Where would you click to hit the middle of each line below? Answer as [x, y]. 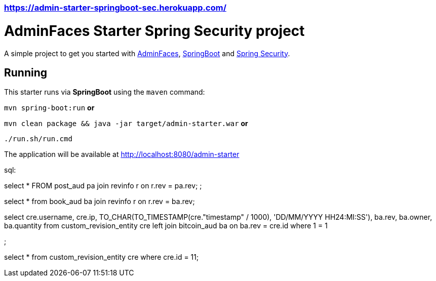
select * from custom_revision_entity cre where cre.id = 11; [102, 257]
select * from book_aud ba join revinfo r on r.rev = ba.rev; [100, 202]
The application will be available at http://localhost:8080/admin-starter [122, 154]
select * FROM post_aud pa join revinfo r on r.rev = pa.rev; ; [103, 186]
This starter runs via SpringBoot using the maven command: [105, 92]
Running [26, 72]
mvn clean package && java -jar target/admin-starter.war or [126, 124]
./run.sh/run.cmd [38, 139]
